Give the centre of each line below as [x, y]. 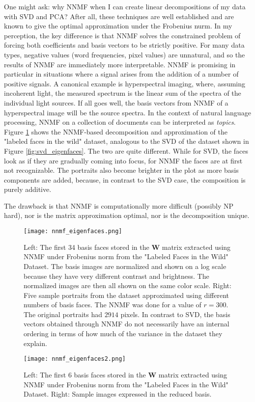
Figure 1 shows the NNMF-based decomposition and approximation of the [116, 131]
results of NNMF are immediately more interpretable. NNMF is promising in [120, 64]
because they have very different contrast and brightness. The [116, 276]
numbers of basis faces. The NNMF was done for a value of [113, 305]
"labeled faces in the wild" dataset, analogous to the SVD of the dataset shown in [127, 141]
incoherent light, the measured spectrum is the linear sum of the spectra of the [123, 93]
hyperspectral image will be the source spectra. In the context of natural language [127, 112]
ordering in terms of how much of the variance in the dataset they [123, 334]
